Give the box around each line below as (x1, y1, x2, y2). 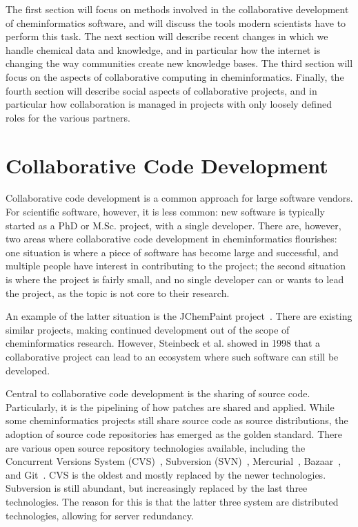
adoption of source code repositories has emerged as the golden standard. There (6, 426, 342, 441)
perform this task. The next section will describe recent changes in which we (6, 29, 328, 44)
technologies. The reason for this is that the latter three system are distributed (6, 494, 339, 508)
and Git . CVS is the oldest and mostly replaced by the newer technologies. (6, 467, 326, 481)
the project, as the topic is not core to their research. (6, 285, 230, 300)
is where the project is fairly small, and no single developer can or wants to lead (6, 272, 344, 287)
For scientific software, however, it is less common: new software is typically (6, 204, 325, 219)
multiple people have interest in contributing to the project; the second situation (6, 258, 346, 273)
